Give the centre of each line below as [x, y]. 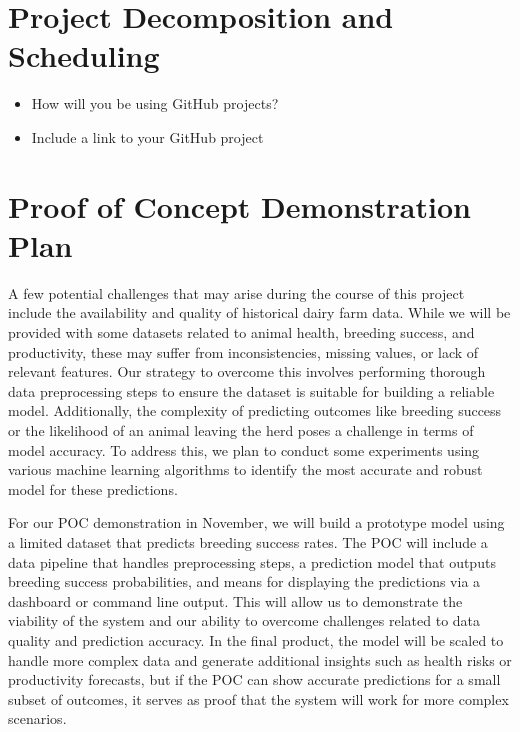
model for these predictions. [93, 488]
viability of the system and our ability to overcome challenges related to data [244, 620]
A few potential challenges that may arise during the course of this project [236, 292]
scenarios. [37, 718]
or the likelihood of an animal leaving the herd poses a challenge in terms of [241, 429]
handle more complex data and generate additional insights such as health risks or [260, 659]
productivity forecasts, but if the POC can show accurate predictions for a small [254, 679]
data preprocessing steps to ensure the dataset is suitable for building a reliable [251, 390]
